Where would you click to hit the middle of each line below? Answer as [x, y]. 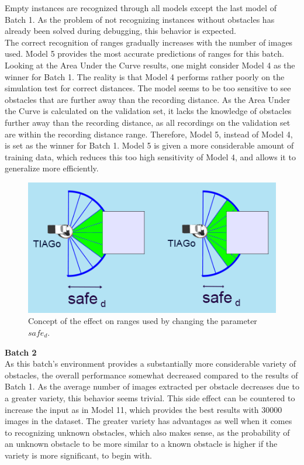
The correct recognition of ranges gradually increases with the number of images [149, 42]
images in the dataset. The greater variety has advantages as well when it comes [148, 421]
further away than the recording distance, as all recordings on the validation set [148, 122]
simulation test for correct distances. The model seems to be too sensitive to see [148, 88]
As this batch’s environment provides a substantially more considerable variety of [151, 364]
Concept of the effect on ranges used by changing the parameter [143, 321]
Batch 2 [21, 352]
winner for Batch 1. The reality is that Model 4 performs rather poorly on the [145, 76]
